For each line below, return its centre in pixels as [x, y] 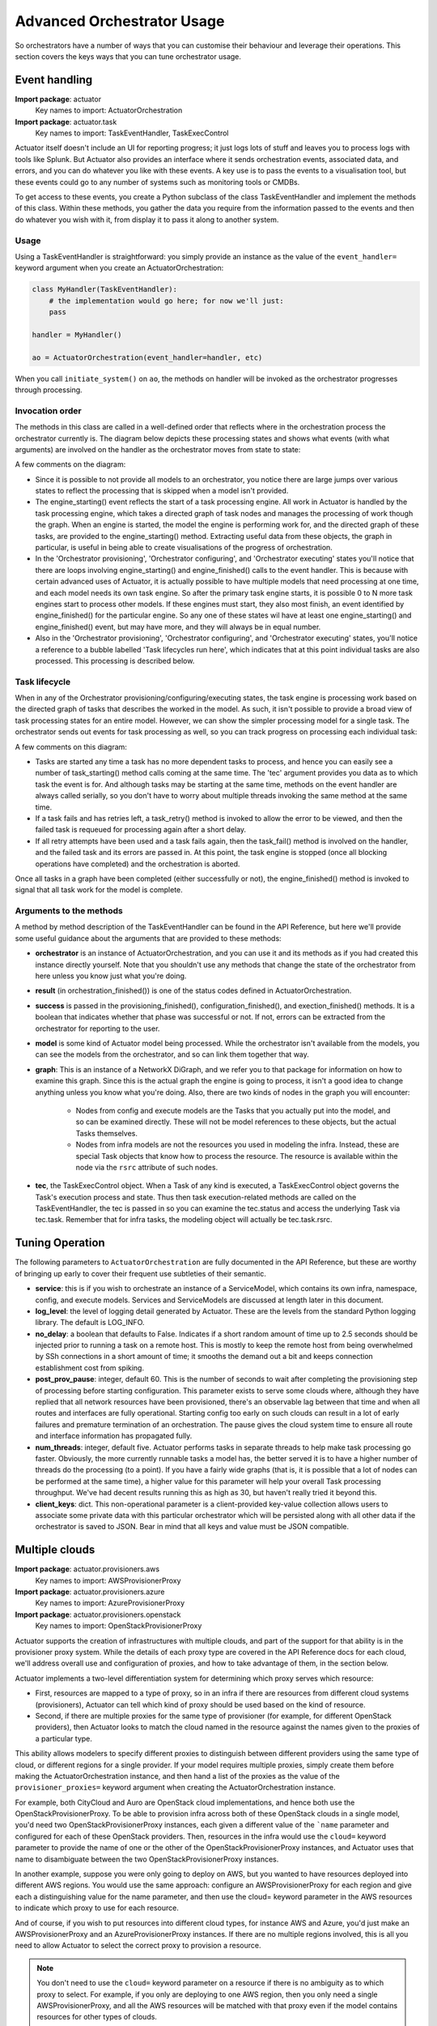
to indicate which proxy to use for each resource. [97, 1908]
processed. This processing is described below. [115, 660]
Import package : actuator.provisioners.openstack [98, 1614]
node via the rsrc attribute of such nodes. [147, 1167]
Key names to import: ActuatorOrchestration [109, 110]
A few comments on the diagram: [70, 464]
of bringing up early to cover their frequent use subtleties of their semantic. [140, 1273]
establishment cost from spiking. [90, 1368]
